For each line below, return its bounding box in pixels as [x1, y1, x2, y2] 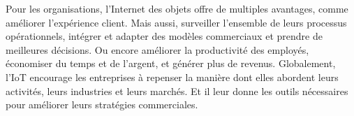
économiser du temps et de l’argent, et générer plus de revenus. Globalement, [6, 56, 336, 71]
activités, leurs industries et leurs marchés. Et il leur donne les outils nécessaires [6, 83, 348, 98]
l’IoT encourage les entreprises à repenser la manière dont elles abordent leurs [6, 69, 339, 84]
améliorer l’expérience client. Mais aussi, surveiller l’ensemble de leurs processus [6, 15, 347, 29]
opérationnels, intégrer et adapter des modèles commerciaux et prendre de [6, 29, 323, 43]
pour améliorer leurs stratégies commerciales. [6, 97, 198, 112]
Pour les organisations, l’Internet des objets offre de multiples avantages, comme [6, 1, 348, 15]
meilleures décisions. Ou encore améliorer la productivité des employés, [6, 42, 309, 57]
